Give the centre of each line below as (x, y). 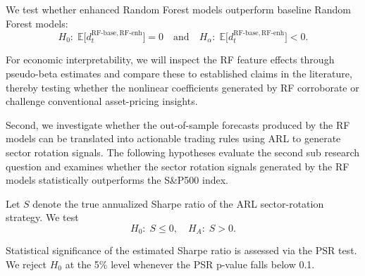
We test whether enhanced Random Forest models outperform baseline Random (178, 9)
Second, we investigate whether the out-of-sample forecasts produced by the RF (178, 124)
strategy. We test (42, 217)
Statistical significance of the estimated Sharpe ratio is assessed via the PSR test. (181, 250)
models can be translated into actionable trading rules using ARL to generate (173, 138)
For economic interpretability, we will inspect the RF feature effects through (170, 59)
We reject (26, 264)
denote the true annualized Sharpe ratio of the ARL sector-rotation (178, 203)
